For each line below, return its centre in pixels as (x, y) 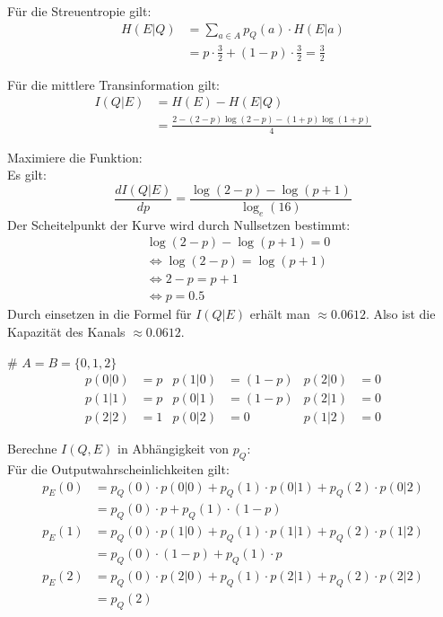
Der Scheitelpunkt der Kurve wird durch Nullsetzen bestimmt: (179, 224)
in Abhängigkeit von (174, 449)
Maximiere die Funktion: (75, 157)
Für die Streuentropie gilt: (79, 11)
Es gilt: (27, 175)
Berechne (32, 449)
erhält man (280, 314)
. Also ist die (400, 314)
